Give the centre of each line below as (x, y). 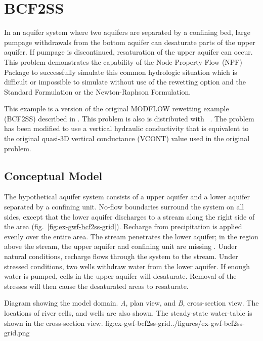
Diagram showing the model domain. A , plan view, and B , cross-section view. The (131, 303)
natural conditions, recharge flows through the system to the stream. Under (121, 256)
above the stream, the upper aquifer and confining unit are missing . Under (121, 246)
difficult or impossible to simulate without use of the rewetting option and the (125, 82)
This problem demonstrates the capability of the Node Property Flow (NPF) (123, 61)
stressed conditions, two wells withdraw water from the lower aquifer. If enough (127, 266)
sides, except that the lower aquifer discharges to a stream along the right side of (129, 216)
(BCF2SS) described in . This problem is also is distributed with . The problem (129, 118)
